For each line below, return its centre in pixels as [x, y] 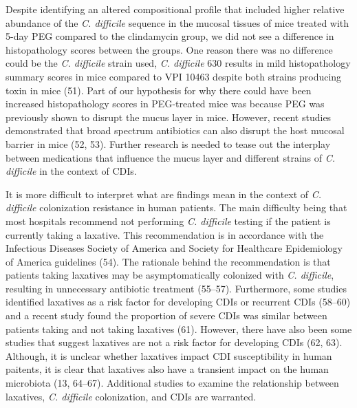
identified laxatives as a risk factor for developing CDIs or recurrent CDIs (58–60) [178, 302]
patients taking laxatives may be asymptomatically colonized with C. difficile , [170, 275]
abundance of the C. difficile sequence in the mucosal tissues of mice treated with [177, 22]
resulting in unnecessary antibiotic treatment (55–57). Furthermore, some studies [176, 288]
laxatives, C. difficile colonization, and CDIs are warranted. [131, 396]
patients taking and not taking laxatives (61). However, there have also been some [179, 329]
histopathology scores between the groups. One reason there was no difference [169, 49]
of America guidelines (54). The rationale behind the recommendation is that [168, 261]
